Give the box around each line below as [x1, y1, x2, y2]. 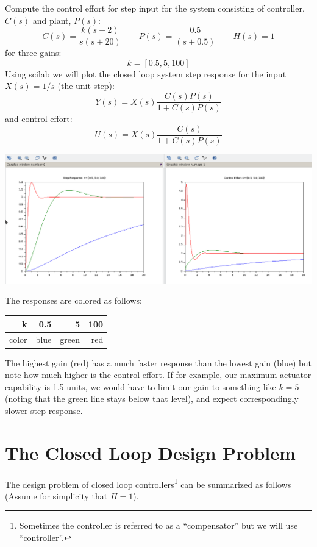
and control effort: [5, 112, 73, 125]
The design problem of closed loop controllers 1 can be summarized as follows [5, 476, 291, 490]
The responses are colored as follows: [5, 294, 142, 307]
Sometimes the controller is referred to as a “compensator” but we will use [19, 519, 298, 532]
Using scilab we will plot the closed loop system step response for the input [5, 67, 287, 80]
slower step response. [5, 404, 83, 417]
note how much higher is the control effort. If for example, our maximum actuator [5, 368, 312, 381]
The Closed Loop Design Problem [5, 440, 296, 465]
